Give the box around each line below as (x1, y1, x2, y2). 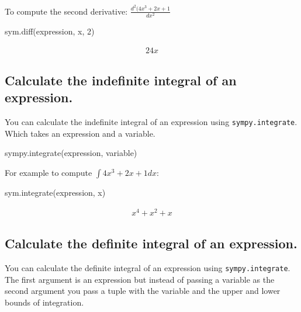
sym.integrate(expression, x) (5, 186, 106, 199)
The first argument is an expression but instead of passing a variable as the (5, 273, 275, 285)
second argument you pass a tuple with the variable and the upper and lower (5, 285, 281, 297)
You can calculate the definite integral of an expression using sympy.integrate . (5, 261, 290, 273)
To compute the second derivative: (5, 5, 128, 17)
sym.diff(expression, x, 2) (5, 25, 95, 37)
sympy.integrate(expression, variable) (5, 147, 137, 159)
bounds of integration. (5, 296, 84, 308)
